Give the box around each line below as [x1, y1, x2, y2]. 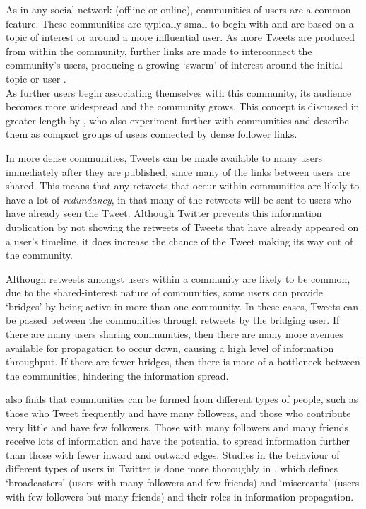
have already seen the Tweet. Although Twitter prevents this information [6, 206, 322, 221]
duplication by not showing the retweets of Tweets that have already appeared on [6, 219, 359, 234]
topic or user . [6, 71, 66, 86]
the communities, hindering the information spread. [6, 368, 229, 382]
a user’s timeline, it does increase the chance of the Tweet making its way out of [6, 233, 353, 248]
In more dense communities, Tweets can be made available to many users [6, 150, 322, 165]
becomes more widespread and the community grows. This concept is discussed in [6, 99, 360, 114]
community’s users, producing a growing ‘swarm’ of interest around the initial [6, 57, 343, 72]
